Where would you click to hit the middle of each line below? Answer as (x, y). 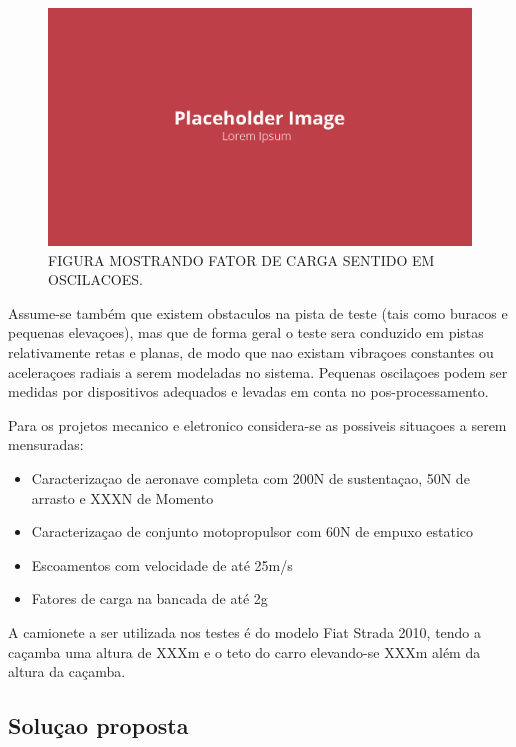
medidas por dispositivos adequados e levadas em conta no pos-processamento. (248, 391)
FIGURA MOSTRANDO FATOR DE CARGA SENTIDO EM (241, 259)
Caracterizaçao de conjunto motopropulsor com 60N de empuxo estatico (252, 531)
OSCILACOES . (95, 279)
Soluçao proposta (98, 725)
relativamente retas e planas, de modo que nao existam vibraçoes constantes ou (251, 352)
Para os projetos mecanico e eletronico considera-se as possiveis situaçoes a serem (257, 424)
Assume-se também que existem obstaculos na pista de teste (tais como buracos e (258, 312)
